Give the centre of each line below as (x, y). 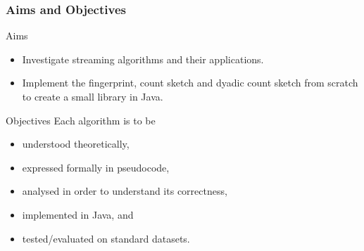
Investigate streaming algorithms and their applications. (143, 59)
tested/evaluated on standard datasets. (106, 238)
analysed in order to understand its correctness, (125, 191)
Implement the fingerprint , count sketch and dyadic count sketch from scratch (190, 83)
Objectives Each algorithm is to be (81, 120)
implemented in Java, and (78, 214)
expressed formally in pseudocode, (96, 167)
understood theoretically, (76, 144)
